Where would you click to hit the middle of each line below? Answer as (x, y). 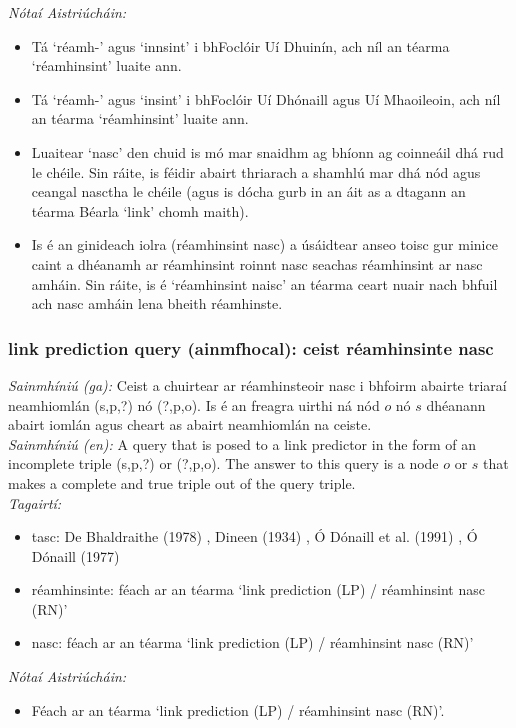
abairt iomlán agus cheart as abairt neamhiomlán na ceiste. (190, 424)
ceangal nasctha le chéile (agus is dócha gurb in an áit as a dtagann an (248, 191)
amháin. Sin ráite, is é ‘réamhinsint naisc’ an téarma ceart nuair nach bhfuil (264, 283)
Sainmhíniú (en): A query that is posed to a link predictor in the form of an (242, 443)
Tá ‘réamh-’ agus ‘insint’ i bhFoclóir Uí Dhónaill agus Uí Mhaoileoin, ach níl (266, 98)
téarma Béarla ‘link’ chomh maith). (140, 210)
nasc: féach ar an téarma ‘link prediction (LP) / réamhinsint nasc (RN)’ (252, 642)
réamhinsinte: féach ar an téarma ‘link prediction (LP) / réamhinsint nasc (258, 589)
